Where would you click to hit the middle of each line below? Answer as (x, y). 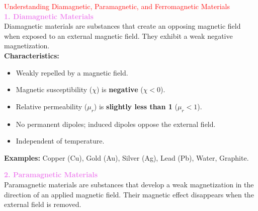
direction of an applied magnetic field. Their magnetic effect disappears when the (129, 194)
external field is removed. (43, 204)
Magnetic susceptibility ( (54, 89)
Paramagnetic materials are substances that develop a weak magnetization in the (129, 184)
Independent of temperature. (60, 141)
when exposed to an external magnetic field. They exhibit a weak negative (118, 36)
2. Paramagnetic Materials (51, 174)
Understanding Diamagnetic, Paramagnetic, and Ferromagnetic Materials (117, 6)
